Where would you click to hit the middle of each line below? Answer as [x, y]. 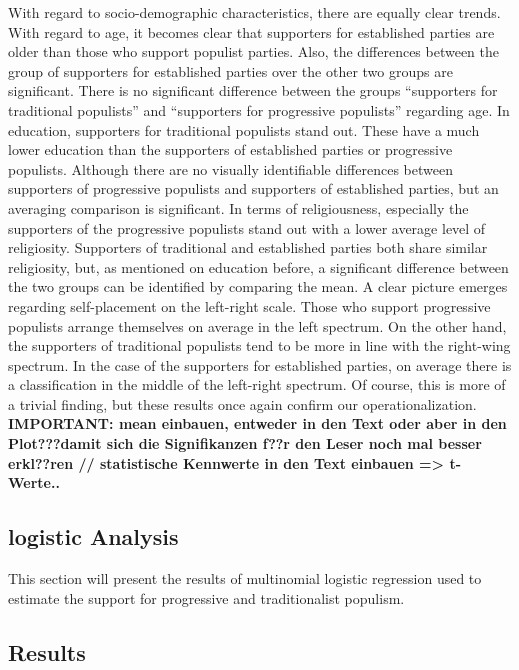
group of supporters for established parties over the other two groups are [230, 70]
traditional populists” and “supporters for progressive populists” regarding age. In [259, 109]
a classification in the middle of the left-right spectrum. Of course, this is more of [257, 384]
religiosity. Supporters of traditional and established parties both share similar [248, 247]
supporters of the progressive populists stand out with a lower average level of [247, 227]
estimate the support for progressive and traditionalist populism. [206, 597]
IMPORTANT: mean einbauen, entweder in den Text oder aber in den [257, 423]
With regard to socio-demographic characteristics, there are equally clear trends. [254, 12]
